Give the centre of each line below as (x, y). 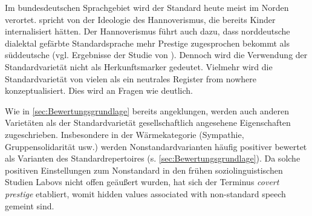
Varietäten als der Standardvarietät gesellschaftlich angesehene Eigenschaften (148, 123)
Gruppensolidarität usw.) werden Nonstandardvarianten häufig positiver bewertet (156, 146)
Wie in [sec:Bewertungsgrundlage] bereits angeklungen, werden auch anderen (147, 110)
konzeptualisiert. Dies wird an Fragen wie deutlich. (99, 90)
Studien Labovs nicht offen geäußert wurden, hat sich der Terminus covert (142, 182)
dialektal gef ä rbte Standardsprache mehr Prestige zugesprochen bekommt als (147, 43)
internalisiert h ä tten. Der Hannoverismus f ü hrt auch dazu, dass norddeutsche (148, 31)
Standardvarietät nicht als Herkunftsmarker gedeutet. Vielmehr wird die (139, 66)
